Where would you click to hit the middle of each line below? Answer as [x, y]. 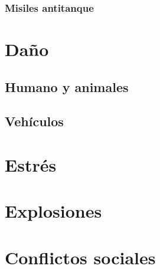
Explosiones [53, 211]
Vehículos [34, 121]
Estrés [31, 164]
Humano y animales [67, 86]
